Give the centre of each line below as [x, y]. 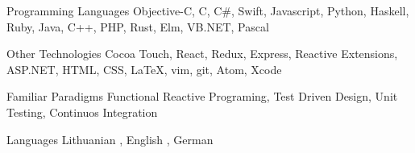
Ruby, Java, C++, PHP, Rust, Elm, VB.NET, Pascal [138, 26]
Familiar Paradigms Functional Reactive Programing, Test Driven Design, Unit [202, 96]
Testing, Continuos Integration [82, 112]
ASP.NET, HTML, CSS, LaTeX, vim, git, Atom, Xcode [144, 69]
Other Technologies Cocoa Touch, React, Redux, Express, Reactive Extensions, [202, 54]
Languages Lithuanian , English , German [110, 139]
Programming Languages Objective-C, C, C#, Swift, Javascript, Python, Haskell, [208, 10]
